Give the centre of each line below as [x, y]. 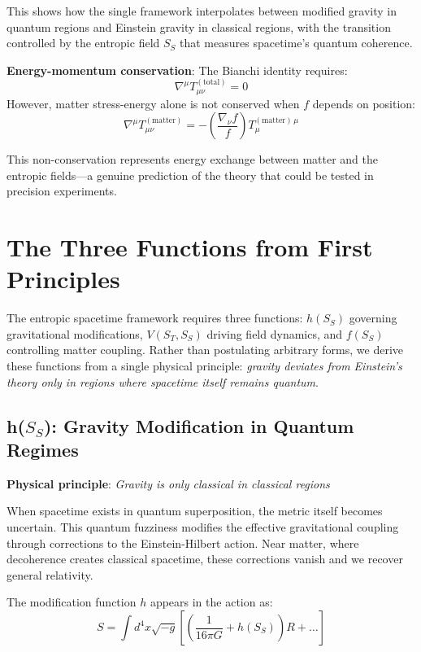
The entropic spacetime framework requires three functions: [155, 318]
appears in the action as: [211, 602]
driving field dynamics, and [275, 333]
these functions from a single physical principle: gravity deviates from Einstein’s [204, 366]
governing [373, 318]
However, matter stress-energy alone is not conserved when [153, 103]
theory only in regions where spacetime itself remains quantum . [163, 381]
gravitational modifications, [75, 333]
